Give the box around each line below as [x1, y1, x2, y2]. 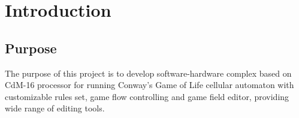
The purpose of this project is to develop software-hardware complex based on [5, 66, 292, 79]
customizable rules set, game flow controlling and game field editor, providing [5, 90, 289, 102]
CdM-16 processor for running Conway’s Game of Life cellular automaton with [5, 78, 294, 91]
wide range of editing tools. [5, 102, 105, 114]
